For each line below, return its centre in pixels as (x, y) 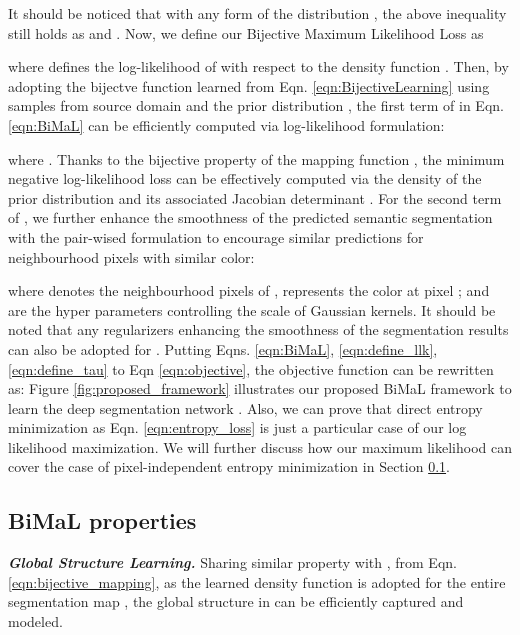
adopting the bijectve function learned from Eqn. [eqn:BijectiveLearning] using (249, 85)
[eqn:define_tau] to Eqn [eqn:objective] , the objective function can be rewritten (251, 368)
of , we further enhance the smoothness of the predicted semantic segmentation (250, 217)
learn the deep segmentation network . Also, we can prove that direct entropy (245, 407)
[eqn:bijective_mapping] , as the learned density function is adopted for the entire (257, 581)
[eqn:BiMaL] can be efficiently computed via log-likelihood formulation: (226, 124)
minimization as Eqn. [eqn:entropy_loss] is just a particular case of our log (237, 427)
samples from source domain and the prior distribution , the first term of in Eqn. (256, 105)
